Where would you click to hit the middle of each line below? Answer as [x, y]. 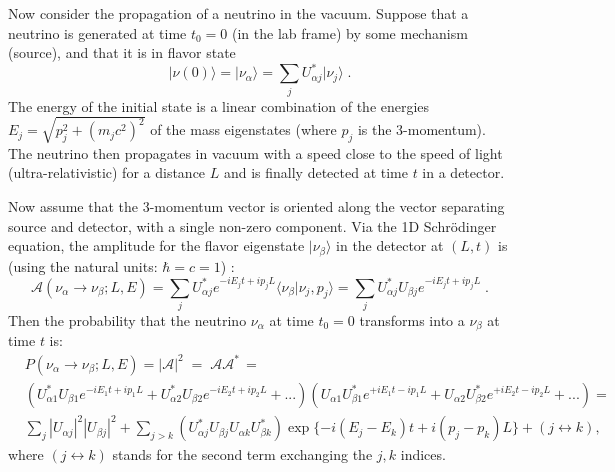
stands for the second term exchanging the [242, 454]
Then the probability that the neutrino [127, 319]
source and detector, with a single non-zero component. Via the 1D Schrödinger [252, 225]
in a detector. [463, 172]
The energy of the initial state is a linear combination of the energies [219, 105]
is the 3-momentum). [421, 129]
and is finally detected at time [315, 172]
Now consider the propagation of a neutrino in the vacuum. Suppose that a [238, 13]
